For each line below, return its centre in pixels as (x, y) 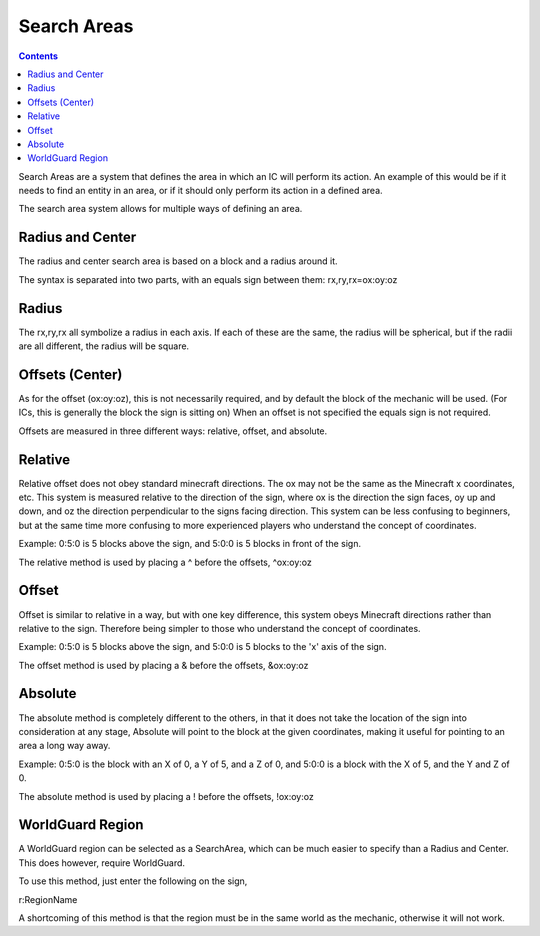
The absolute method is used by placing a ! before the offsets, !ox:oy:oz (166, 796)
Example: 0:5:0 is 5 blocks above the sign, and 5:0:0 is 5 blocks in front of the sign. (190, 544)
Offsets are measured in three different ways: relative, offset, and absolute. (173, 431)
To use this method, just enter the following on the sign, (133, 881)
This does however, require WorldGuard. (101, 862)
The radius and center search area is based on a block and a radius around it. (178, 261)
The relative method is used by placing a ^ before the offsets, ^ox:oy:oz (165, 562)
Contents (38, 56)
